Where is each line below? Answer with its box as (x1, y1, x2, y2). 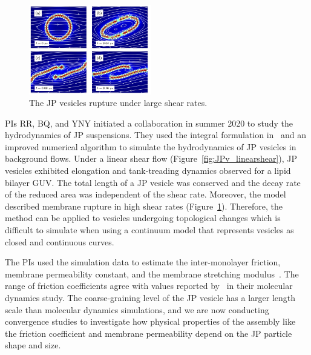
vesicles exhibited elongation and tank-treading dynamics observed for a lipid (5, 164, 291, 177)
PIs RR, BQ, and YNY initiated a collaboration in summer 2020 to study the (5, 116, 293, 129)
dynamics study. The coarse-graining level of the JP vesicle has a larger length (5, 291, 296, 304)
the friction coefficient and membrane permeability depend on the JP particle (5, 327, 292, 339)
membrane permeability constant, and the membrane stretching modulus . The (5, 267, 299, 280)
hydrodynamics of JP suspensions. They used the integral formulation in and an (5, 128, 307, 141)
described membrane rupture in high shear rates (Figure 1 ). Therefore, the (5, 199, 283, 212)
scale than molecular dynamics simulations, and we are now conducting (5, 303, 269, 316)
